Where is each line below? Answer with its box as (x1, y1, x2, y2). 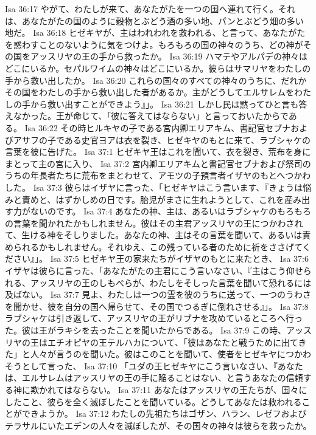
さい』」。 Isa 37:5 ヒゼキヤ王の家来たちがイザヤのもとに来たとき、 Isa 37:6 (13, 252, 309, 265)
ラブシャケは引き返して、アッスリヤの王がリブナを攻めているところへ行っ (5, 312, 303, 324)
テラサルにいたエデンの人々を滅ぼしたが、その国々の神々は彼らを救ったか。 (5, 419, 312, 431)
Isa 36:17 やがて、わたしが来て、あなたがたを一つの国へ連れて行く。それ (5, 2, 295, 15)
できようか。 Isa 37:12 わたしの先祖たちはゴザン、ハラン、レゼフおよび (21, 407, 307, 420)
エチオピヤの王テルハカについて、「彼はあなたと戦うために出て (47, 335, 298, 348)
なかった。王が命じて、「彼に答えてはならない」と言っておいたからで (13, 109, 289, 122)
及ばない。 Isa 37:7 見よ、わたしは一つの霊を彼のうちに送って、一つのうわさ (5, 288, 312, 301)
